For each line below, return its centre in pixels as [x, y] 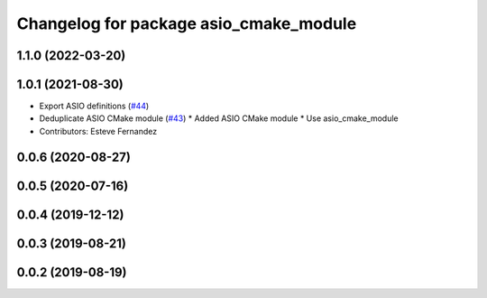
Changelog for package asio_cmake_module [187, 23]
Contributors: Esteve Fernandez [98, 131]
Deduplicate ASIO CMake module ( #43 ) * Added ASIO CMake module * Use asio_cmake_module [219, 118]
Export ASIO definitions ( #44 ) [94, 106]
